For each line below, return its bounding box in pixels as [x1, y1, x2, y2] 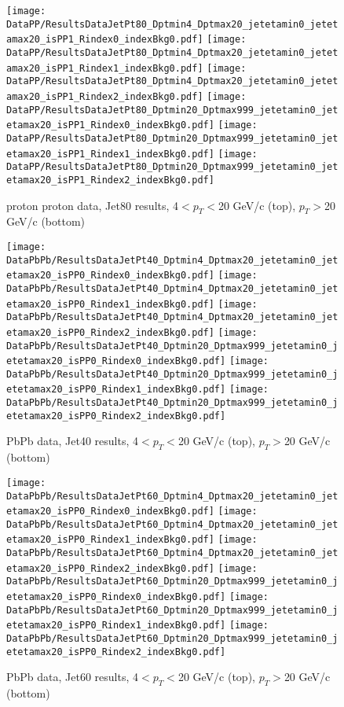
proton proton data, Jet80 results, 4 [6, 197, 179, 213]
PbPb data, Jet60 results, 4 [6, 668, 139, 685]
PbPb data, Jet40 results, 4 [6, 433, 139, 449]
